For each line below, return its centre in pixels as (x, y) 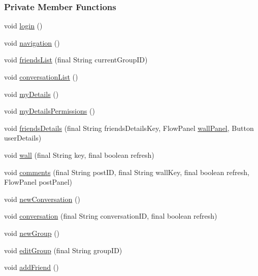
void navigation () (32, 42)
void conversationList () (41, 77)
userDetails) (23, 138)
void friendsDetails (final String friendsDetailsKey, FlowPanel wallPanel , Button (129, 128)
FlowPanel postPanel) (38, 182)
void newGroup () (32, 233)
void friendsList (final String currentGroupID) (76, 60)
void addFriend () (31, 267)
